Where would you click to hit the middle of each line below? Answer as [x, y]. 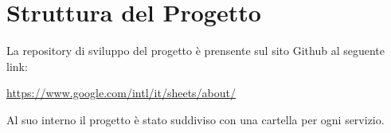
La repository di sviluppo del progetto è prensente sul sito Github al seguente [195, 51]
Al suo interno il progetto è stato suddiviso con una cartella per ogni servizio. [195, 119]
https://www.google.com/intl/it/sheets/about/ [121, 93]
